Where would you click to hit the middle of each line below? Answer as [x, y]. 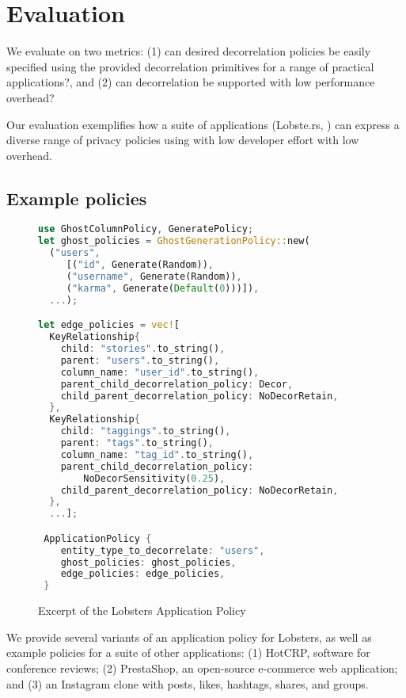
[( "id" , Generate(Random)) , [140, 265]
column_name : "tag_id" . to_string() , [157, 454]
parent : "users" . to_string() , [140, 360]
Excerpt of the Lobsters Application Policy [142, 610]
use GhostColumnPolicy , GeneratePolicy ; [146, 229]
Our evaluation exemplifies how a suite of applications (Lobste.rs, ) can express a [203, 124]
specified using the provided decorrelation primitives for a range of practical [190, 66]
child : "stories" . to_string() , [143, 349]
